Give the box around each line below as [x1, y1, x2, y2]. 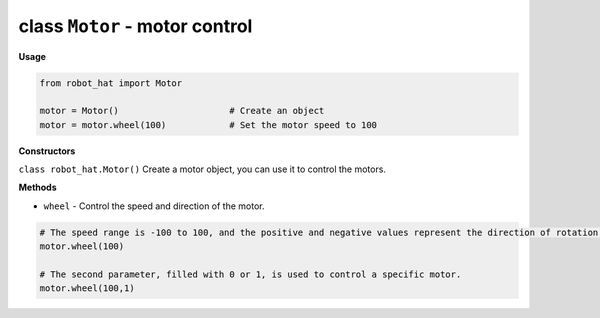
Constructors [18, 145, 76, 157]
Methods [18, 181, 57, 194]
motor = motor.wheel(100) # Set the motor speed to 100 [39, 119, 378, 130]
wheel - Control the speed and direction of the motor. [43, 200, 265, 212]
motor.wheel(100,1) [39, 283, 135, 294]
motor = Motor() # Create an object [39, 105, 325, 117]
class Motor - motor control [18, 15, 253, 37]
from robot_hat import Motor [39, 77, 183, 89]
